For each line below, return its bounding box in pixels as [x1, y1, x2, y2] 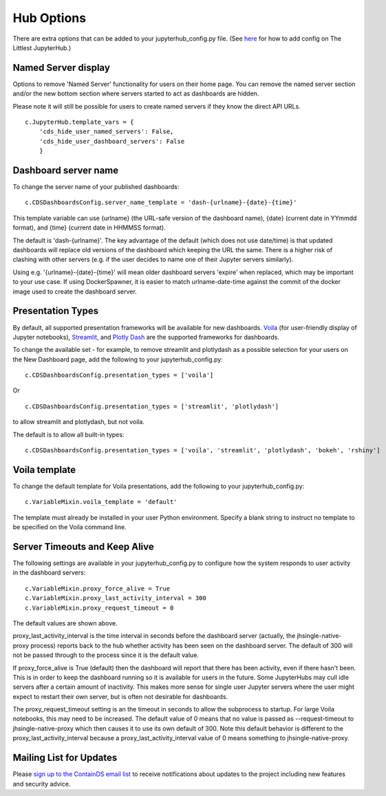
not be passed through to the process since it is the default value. [12, 651, 200, 659]
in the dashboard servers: [12, 568, 86, 577]
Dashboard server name [12, 165, 119, 176]
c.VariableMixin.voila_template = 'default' [25, 498, 178, 506]
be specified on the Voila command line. [12, 523, 127, 531]
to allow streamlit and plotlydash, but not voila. [12, 418, 144, 426]
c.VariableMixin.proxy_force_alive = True [25, 584, 171, 593]
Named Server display [12, 62, 110, 74]
